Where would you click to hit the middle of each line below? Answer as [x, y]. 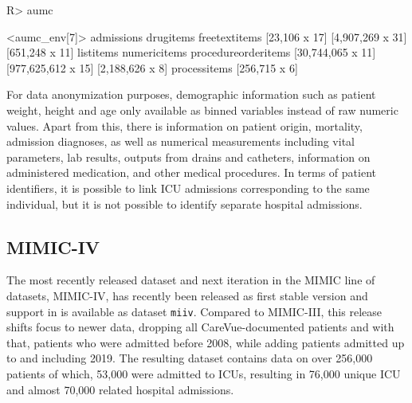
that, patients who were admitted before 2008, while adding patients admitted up [206, 342]
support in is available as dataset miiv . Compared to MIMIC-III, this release [194, 311]
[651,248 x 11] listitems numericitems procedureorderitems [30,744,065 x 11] [191, 52]
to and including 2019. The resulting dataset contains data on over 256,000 [190, 358]
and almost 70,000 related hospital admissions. [120, 389]
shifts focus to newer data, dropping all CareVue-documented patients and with [200, 327]
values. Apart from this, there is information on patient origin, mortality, [184, 125]
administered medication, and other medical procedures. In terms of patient [191, 172]
